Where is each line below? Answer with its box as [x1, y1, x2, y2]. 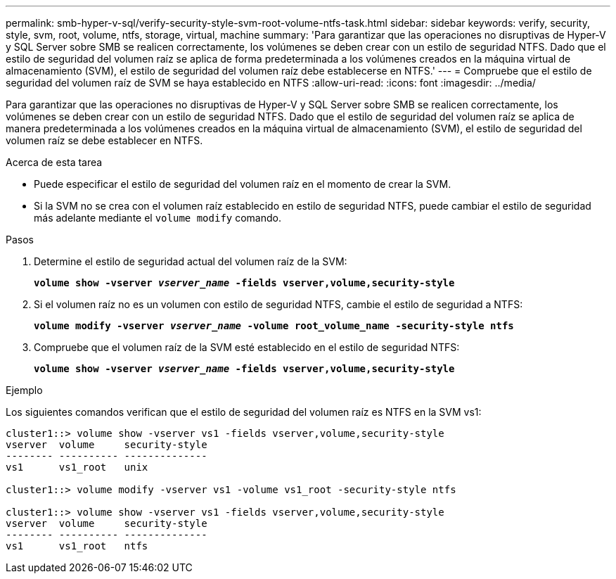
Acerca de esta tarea [6, 156, 103, 168]
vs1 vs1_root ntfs [6, 540, 148, 552]
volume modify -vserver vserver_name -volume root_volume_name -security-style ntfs [34, 320, 514, 331]
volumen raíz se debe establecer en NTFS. [6, 134, 203, 146]
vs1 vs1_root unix [6, 462, 148, 473]
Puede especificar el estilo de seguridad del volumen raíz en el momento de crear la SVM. [34, 178, 451, 190]
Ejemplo [6, 384, 43, 396]
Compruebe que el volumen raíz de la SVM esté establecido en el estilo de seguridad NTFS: [34, 341, 460, 353]
